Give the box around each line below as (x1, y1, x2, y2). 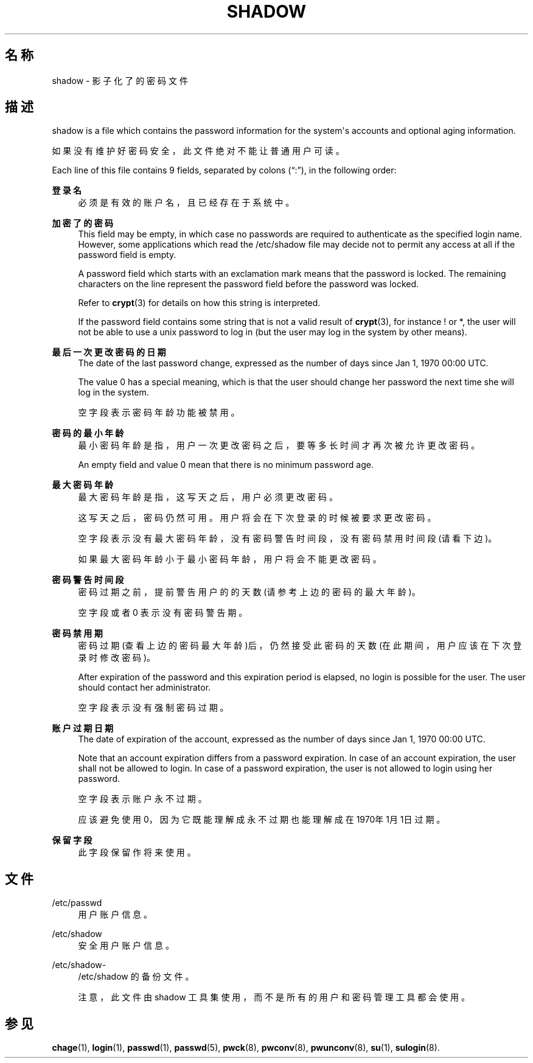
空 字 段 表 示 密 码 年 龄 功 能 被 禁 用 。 (78, 407, 240, 418)
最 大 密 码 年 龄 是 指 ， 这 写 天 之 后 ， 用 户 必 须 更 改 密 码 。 (78, 492, 338, 503)
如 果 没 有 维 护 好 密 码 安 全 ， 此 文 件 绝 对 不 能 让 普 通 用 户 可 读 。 (52, 145, 344, 156)
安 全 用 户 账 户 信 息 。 (78, 940, 174, 951)
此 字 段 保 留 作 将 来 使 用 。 (78, 847, 196, 858)
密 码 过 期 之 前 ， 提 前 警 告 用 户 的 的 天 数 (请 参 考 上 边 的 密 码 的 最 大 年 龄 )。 (78, 587, 420, 598)
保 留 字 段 (52, 835, 92, 846)
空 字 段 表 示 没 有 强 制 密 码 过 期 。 (78, 702, 229, 713)
